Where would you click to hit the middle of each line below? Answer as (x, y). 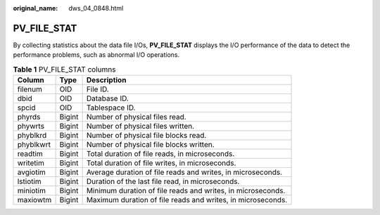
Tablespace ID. (111, 107)
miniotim (31, 191)
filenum (30, 89)
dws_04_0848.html (96, 8)
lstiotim (29, 181)
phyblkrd (32, 136)
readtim (30, 154)
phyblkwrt (34, 145)
